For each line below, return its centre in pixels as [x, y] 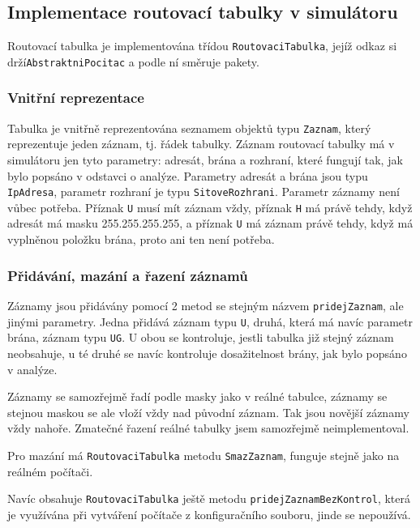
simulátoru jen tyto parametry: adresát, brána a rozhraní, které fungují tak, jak [205, 159]
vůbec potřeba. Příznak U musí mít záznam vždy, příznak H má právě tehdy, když [210, 207]
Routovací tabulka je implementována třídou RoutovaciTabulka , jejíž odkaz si [202, 46]
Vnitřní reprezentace [76, 98]
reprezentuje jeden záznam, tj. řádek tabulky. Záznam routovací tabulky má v [201, 144]
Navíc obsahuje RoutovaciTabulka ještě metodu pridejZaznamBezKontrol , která [209, 498]
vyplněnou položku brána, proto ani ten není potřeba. [141, 239]
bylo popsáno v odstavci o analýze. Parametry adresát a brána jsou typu [188, 175]
